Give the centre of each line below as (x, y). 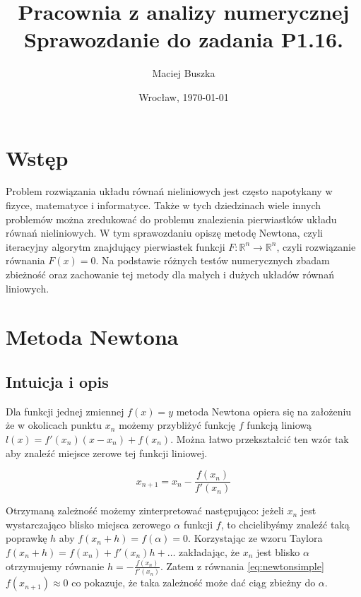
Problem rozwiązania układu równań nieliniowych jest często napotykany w (169, 191)
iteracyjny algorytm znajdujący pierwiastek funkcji (116, 246)
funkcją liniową (279, 425)
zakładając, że (209, 551)
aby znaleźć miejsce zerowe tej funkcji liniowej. (107, 453)
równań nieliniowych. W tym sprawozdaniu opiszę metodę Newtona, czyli (164, 233)
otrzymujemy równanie (55, 566)
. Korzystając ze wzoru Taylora (255, 538)
